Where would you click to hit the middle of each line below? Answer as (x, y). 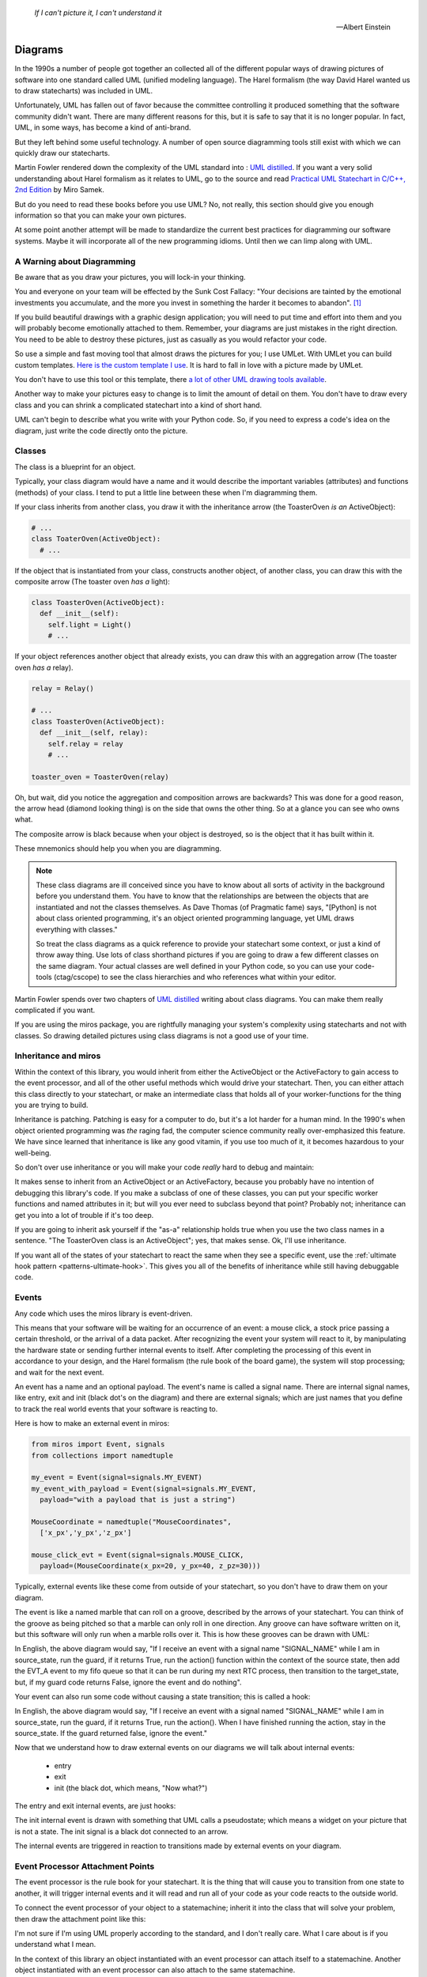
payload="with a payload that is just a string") (138, 1500)
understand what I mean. (55, 1945)
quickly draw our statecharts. (62, 153)
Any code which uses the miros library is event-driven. (104, 1314)
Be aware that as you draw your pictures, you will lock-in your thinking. (130, 277)
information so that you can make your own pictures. (100, 215)
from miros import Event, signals (98, 1444)
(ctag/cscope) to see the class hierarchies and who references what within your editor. (195, 977)
